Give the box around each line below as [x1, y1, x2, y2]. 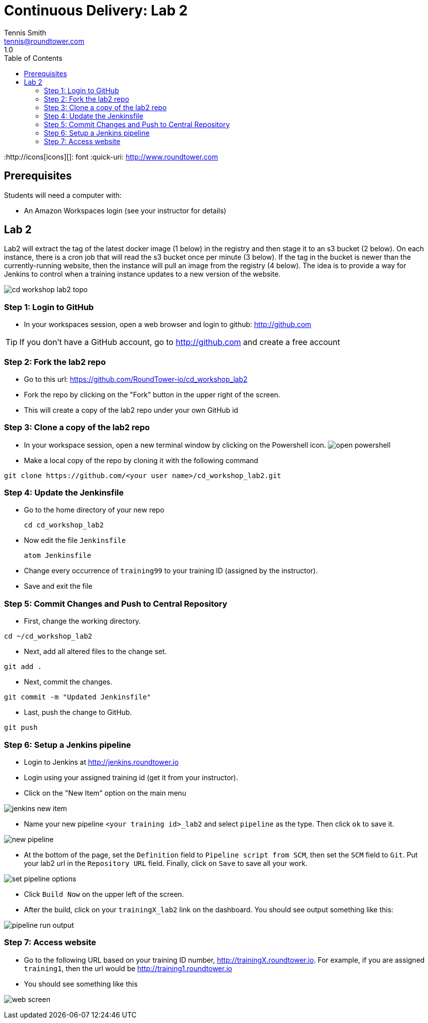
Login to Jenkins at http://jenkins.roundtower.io [24, 757, 179, 766]
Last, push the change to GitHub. [24, 708, 132, 717]
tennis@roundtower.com [4, 36, 85, 45]
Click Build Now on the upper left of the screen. [24, 889, 184, 898]
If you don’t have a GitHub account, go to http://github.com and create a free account [19, 337, 340, 347]
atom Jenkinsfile [24, 551, 91, 560]
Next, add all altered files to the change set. [24, 647, 167, 656]
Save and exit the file [24, 582, 93, 591]
